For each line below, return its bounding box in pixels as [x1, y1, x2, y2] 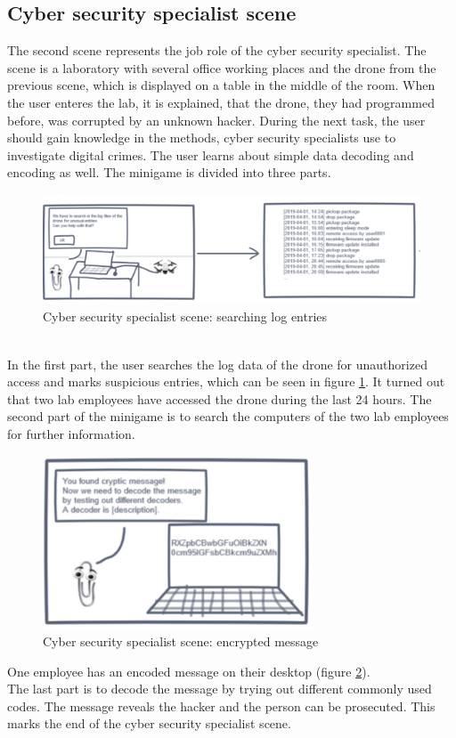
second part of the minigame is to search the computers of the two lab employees [7, 407, 449, 426]
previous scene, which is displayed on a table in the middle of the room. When [7, 76, 436, 94]
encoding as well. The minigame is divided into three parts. [7, 163, 331, 182]
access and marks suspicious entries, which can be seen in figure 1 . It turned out [7, 372, 445, 391]
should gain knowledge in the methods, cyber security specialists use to [7, 128, 396, 147]
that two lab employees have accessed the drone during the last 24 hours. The [7, 389, 432, 408]
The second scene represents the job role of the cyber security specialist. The [7, 41, 427, 60]
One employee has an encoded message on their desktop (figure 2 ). [7, 661, 370, 680]
